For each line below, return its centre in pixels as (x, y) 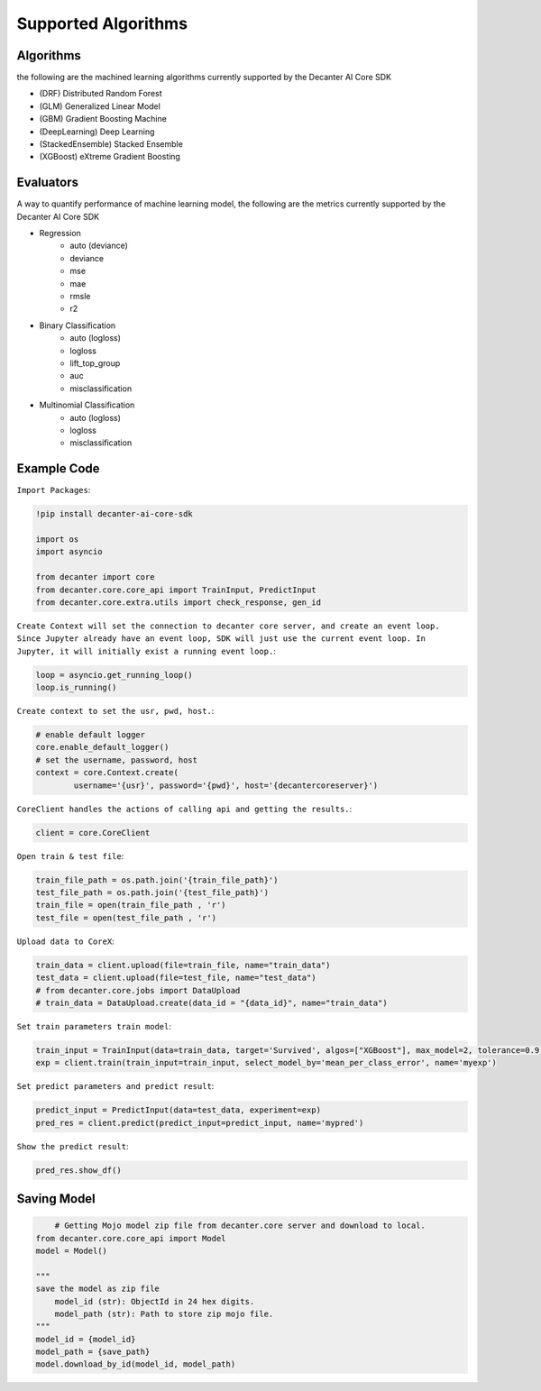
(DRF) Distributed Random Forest (101, 94)
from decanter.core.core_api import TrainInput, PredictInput (176, 590)
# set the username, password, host (117, 760)
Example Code (58, 469)
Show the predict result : (73, 1146)
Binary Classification (78, 325)
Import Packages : (54, 490)
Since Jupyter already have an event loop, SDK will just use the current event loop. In (221, 639)
